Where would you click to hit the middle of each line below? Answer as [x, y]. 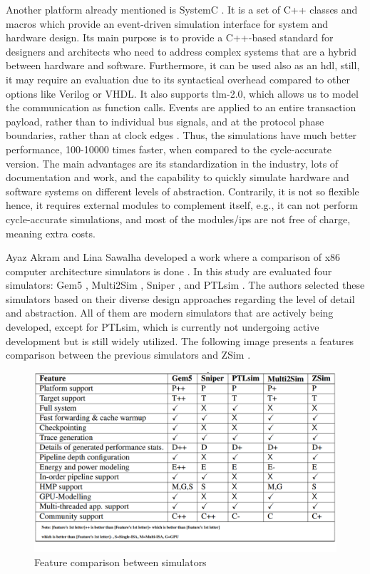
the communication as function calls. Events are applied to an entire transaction [181, 107]
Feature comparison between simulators [120, 562]
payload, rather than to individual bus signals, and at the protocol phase [165, 121]
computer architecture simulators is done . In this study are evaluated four [169, 271]
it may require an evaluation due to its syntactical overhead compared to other [178, 79]
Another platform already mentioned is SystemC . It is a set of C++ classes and [182, 9]
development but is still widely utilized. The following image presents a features [180, 340]
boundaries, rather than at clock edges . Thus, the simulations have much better [181, 135]
